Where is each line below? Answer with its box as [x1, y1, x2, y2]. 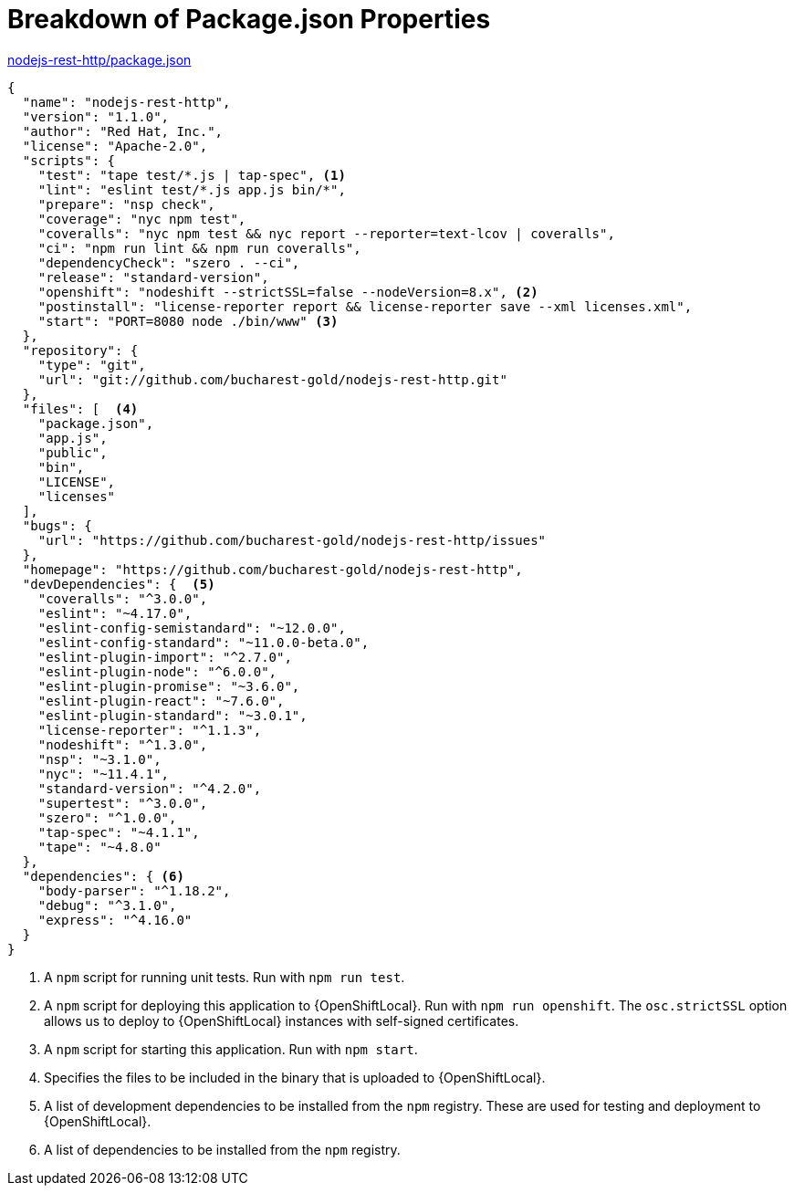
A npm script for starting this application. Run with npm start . [44, 1041, 418, 1057]
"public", [37, 445, 108, 460]
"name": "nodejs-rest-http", [22, 94, 231, 110]
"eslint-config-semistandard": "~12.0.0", [37, 620, 346, 635]
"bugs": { [22, 518, 92, 533]
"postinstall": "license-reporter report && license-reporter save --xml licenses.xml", [37, 298, 693, 314]
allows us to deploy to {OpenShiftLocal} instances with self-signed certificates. [44, 1012, 519, 1029]
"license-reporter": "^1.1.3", [37, 722, 262, 738]
